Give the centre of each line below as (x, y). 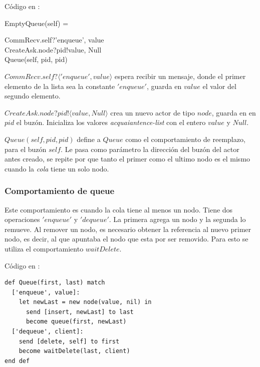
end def (17, 361)
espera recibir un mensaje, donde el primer (180, 76)
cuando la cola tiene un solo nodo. (57, 168)
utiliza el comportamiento (44, 248)
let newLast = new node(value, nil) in (85, 302)
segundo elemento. (33, 96)
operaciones (22, 219)
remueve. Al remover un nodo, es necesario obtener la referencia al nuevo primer (128, 229)
